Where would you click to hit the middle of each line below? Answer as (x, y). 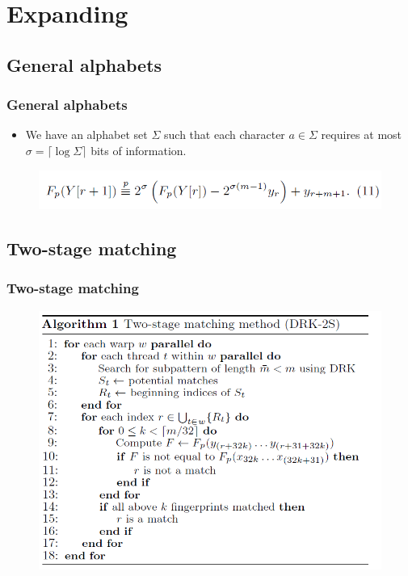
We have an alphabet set (86, 135)
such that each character (225, 135)
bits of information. (139, 150)
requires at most (362, 135)
